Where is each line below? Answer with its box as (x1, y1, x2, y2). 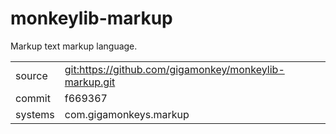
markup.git (64, 75, 116, 89)
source (15, 68, 48, 82)
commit (15, 91, 51, 105)
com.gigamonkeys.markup (64, 107, 190, 121)
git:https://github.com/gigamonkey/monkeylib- (64, 62, 285, 76)
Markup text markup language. (10, 40, 138, 52)
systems (15, 107, 55, 121)
